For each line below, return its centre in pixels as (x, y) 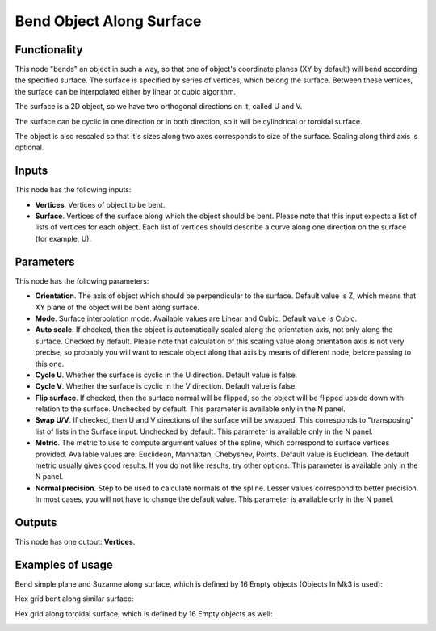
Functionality (49, 50)
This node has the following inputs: (73, 190)
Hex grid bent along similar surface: (74, 599)
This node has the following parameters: (82, 281)
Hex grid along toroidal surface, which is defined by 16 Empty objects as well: (144, 613)
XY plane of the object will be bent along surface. (117, 307)
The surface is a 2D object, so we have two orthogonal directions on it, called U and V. (159, 107)
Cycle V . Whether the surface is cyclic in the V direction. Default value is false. (166, 386)
